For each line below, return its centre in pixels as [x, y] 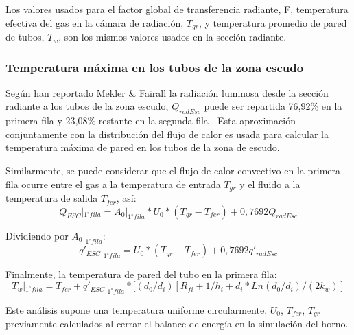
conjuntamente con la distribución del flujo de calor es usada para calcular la [167, 134]
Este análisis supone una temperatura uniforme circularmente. [137, 309]
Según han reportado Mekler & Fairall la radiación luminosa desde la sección [167, 92]
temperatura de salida [52, 198]
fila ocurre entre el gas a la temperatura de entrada [113, 184]
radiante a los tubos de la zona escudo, [87, 106]
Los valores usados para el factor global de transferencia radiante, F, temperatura [177, 9]
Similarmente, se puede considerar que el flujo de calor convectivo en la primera [173, 171]
